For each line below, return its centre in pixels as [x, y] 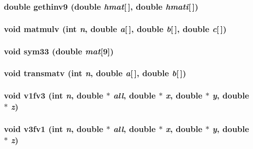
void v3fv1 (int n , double [54, 129]
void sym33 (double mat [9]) [59, 51]
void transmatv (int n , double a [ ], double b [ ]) [95, 73]
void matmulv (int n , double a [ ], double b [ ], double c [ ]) [115, 28]
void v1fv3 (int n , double [54, 95]
